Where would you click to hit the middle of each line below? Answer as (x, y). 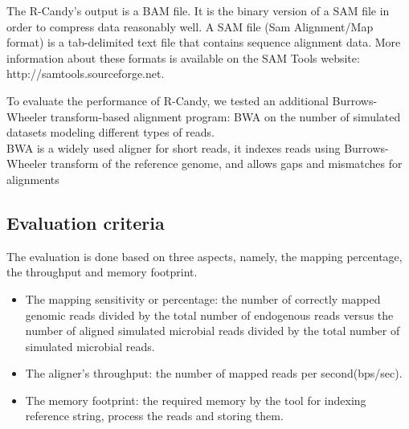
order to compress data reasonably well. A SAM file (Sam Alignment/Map (190, 26)
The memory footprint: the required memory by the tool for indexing (196, 400)
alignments (33, 179)
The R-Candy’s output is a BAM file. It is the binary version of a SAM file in (198, 10)
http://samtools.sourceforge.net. (86, 74)
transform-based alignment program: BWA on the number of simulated (225, 116)
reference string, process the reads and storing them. (154, 416)
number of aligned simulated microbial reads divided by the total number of (213, 331)
